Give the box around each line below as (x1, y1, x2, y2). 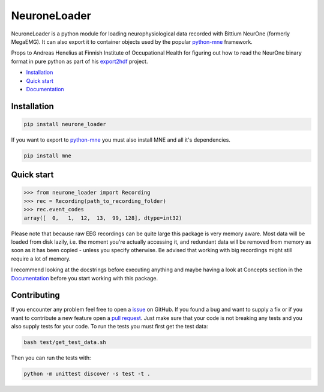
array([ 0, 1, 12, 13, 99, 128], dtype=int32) (23, 214, 182, 222)
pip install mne (23, 152, 72, 159)
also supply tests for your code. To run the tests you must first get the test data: (11, 323, 208, 330)
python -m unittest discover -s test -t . (23, 370, 151, 378)
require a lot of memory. (11, 255, 71, 262)
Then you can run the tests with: (11, 354, 91, 361)
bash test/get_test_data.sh (23, 339, 106, 346)
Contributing (11, 290, 60, 300)
